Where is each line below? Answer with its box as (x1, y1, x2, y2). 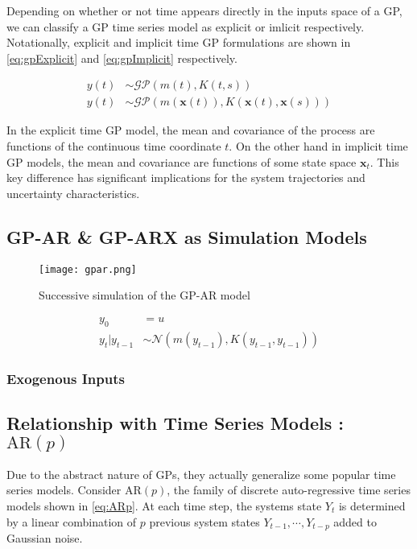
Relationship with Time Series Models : (6, 410, 344, 435)
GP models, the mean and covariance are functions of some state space (6, 153, 357, 170)
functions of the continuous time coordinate (6, 138, 221, 155)
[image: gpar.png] (39, 263, 137, 275)
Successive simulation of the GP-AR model (39, 287, 250, 303)
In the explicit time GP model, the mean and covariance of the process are (6, 122, 375, 138)
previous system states (149, 513, 260, 530)
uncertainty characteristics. (6, 184, 140, 201)
